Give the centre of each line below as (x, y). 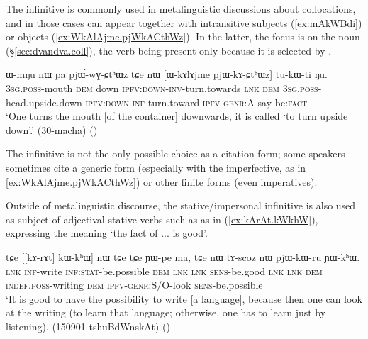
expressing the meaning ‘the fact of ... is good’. (107, 233)
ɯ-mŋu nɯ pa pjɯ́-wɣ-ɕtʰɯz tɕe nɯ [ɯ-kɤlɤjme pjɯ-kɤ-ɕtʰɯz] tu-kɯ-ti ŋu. (167, 74)
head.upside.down (44, 102)
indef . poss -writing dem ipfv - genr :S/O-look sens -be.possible (134, 285)
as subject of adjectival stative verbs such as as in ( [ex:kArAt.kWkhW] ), (162, 219)
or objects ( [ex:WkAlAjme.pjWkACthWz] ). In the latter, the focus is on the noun (183, 37)
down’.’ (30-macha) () (52, 129)
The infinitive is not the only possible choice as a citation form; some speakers (175, 154)
